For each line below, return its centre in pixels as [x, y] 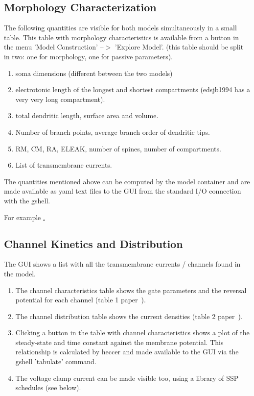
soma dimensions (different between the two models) [94, 73]
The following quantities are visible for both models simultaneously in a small [120, 28]
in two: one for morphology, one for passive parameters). [88, 56]
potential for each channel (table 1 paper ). [81, 300]
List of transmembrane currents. [64, 165]
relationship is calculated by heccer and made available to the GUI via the [127, 352]
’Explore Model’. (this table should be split [179, 47]
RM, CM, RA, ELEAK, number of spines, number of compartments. [118, 148]
